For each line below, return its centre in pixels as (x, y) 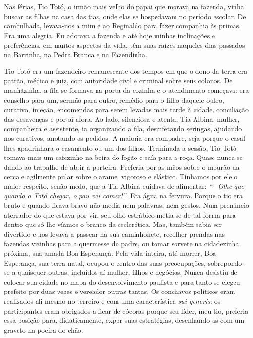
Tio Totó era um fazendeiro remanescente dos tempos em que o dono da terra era (126, 71)
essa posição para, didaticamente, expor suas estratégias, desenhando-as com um (124, 320)
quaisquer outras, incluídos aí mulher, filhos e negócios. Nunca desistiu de (127, 272)
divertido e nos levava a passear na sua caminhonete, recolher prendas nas (114, 234)
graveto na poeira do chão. (44, 329)
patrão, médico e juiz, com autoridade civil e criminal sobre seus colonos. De (118, 80)
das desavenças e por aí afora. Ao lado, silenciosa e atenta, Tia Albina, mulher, (122, 119)
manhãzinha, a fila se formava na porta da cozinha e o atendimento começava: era (126, 90)
